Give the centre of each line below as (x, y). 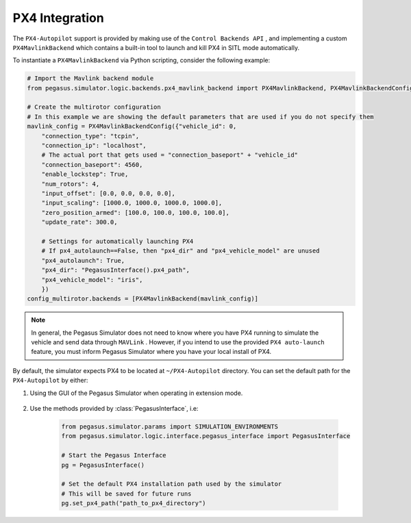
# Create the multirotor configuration (94, 107)
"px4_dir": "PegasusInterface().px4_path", (115, 270)
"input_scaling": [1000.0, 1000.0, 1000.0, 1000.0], (132, 203)
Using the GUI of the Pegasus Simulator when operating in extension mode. (136, 393)
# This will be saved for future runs (126, 494)
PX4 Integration (58, 18)
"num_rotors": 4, (71, 184)
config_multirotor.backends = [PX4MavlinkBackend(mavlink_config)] (143, 299)
